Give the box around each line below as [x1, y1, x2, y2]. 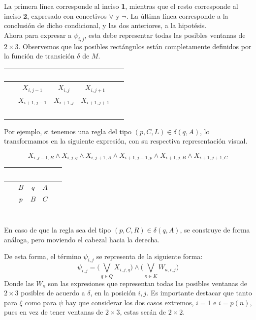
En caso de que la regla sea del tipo [4, 225, 111, 235]
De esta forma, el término [4, 251, 81, 261]
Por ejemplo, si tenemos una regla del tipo [4, 126, 132, 136]
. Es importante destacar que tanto [146, 288, 252, 298]
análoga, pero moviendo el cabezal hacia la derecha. [4, 234, 160, 244]
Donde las [4, 278, 34, 288]
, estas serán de [120, 307, 166, 317]
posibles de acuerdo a [21, 288, 85, 298]
